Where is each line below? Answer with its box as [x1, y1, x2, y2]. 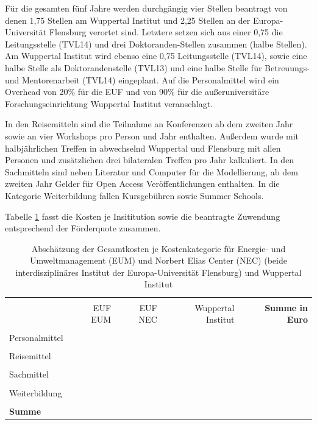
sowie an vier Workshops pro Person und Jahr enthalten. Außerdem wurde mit [5, 129, 299, 142]
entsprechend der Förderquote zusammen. [5, 222, 161, 234]
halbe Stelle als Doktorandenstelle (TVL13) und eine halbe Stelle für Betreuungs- [5, 61, 310, 74]
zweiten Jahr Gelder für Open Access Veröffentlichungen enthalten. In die [5, 177, 280, 190]
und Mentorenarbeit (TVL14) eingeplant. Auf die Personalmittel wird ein [5, 73, 279, 86]
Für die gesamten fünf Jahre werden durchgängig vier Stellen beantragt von [5, 2, 288, 14]
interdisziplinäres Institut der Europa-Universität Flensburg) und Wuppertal [15, 265, 302, 278]
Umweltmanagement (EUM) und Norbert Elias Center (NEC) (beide [30, 254, 287, 267]
